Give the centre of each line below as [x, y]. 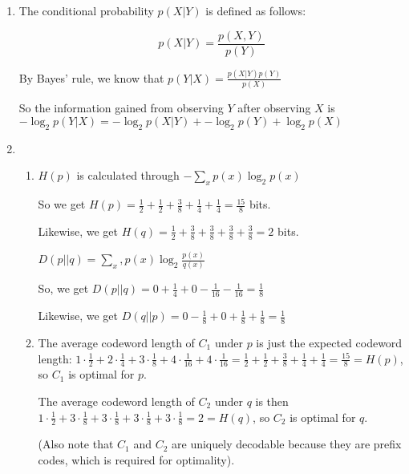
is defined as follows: [256, 10]
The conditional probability [86, 10]
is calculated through [128, 175]
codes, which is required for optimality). [136, 460]
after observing [274, 108]
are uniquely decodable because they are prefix [287, 444]
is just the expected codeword [329, 342]
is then [272, 401]
